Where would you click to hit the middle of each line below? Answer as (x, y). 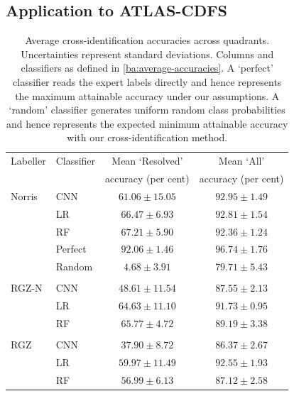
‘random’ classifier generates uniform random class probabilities (147, 110)
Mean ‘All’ (241, 161)
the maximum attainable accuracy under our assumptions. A (147, 95)
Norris (24, 196)
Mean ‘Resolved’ (147, 161)
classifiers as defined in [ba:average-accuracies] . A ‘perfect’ (147, 68)
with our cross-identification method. (147, 137)
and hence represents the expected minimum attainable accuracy (147, 123)
